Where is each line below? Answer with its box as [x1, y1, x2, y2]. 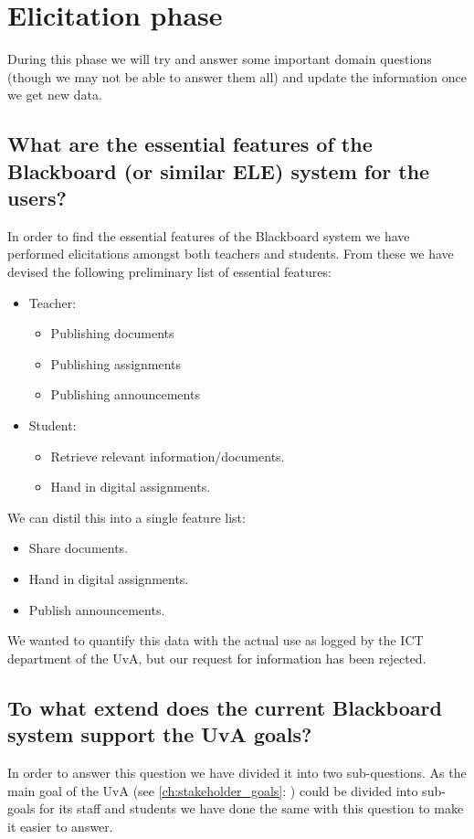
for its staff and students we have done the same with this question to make [39, 799, 464, 818]
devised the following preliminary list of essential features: [7, 262, 332, 281]
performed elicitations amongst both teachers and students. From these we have [7, 244, 454, 263]
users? [7, 184, 67, 212]
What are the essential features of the [7, 130, 373, 158]
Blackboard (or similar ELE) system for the [7, 156, 430, 185]
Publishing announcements [50, 385, 200, 404]
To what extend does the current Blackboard [7, 693, 442, 721]
